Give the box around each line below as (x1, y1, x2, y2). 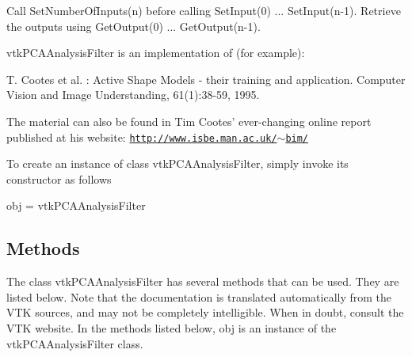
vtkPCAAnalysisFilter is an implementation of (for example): (6, 44, 305, 61)
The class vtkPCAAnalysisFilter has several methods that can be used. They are (6, 273, 399, 290)
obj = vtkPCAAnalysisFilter (6, 197, 146, 214)
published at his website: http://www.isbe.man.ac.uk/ (6, 128, 277, 145)
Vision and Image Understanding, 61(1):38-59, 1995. (6, 86, 260, 103)
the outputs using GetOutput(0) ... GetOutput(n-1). (6, 17, 261, 34)
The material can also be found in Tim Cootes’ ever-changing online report (6, 112, 372, 129)
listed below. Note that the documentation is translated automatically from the (6, 288, 392, 305)
